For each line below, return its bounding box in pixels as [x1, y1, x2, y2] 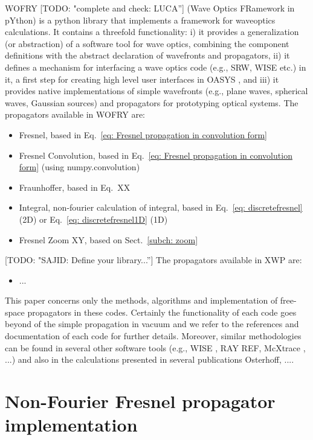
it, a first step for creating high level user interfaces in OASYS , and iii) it [5, 72, 279, 85]
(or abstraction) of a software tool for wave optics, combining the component [5, 37, 289, 49]
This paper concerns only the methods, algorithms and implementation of [5, 294, 278, 307]
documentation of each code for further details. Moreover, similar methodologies [5, 330, 302, 342]
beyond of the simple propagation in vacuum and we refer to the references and [5, 317, 299, 330]
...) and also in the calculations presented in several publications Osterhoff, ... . [5, 353, 294, 366]
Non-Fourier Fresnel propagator [5, 389, 276, 413]
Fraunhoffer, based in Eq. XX [19, 180, 131, 193]
